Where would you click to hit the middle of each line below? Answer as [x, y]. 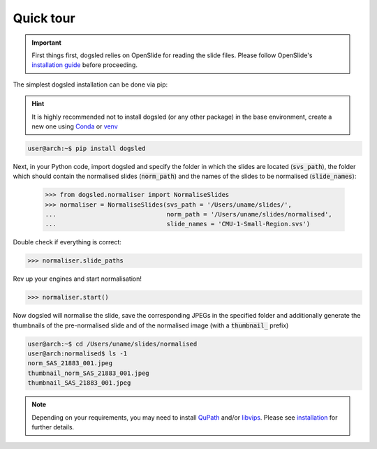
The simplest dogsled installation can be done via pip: [90, 84]
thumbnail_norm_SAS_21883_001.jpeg [88, 373]
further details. [53, 427]
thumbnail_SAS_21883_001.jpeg [79, 383]
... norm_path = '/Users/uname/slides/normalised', [189, 214]
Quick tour [44, 18]
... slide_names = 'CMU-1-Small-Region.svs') [178, 224]
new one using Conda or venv [75, 126]
